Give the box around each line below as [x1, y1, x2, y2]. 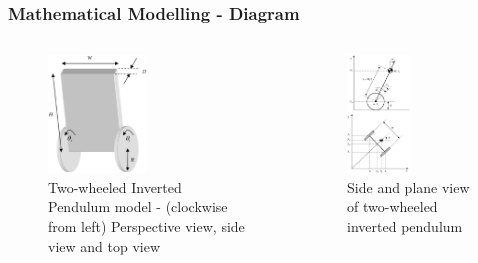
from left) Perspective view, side [48, 216, 245, 237]
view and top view [48, 235, 160, 256]
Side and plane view [347, 176, 470, 197]
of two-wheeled [347, 196, 438, 217]
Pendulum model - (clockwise [48, 196, 228, 217]
